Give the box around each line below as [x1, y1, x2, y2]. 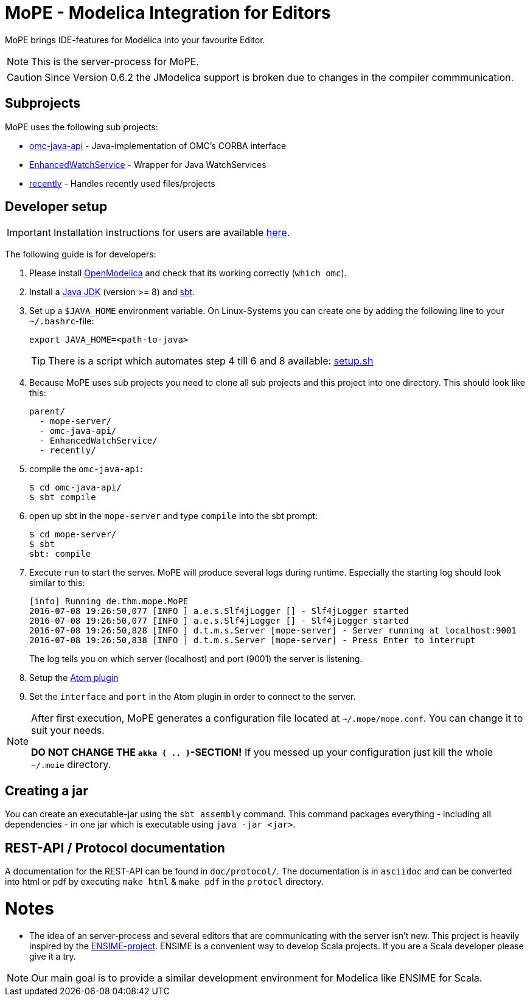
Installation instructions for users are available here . [53, 226, 290, 239]
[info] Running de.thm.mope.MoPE [29, 596, 189, 607]
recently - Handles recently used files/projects [29, 178, 215, 189]
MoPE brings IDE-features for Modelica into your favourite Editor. [5, 34, 265, 45]
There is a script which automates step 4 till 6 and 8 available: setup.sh [48, 355, 374, 368]
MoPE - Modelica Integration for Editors [5, 2, 331, 23]
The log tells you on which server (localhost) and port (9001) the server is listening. [29, 654, 363, 664]
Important [7, 226, 51, 239]
